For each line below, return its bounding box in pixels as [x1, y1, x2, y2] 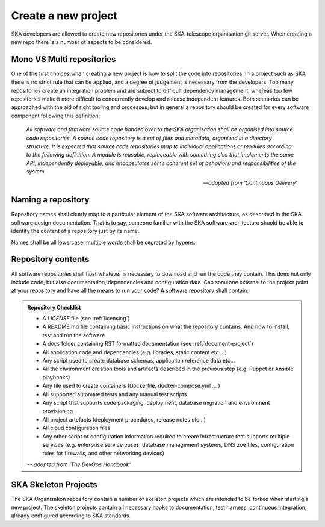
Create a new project [11, 9, 117, 22]
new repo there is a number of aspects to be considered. [11, 38, 152, 45]
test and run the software [42, 331, 105, 338]
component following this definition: [11, 112, 101, 119]
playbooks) [42, 373, 70, 381]
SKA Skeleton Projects [11, 479, 97, 490]
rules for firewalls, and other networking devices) [42, 449, 165, 457]
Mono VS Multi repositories [11, 54, 116, 64]
